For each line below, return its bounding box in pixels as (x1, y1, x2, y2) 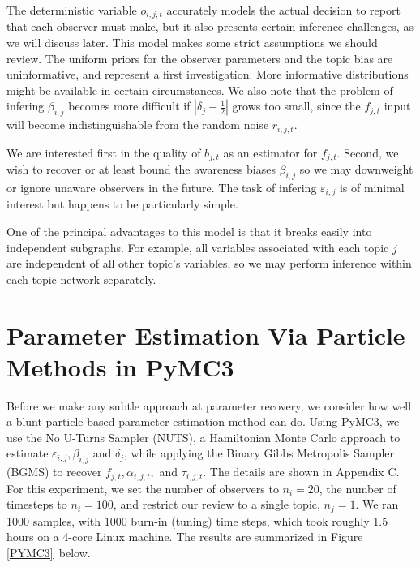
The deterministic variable (6, 2, 137, 18)
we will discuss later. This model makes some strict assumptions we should (6, 34, 378, 51)
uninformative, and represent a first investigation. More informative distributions (6, 66, 409, 83)
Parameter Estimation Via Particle (6, 318, 405, 351)
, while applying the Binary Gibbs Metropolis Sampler (123, 445, 395, 462)
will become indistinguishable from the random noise (6, 116, 269, 133)
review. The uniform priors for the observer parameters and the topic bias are (6, 49, 393, 67)
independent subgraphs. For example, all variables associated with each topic (6, 238, 389, 256)
